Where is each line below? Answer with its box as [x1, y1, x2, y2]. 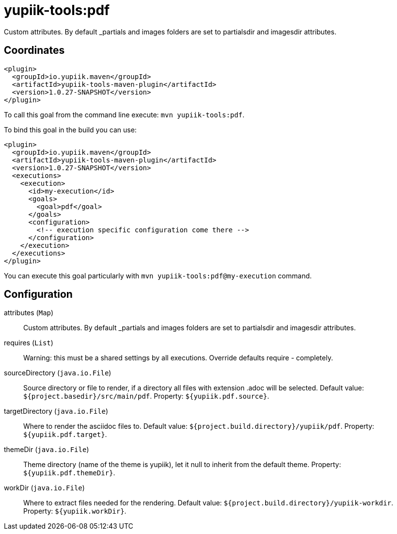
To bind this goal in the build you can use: [4, 125, 137, 134]
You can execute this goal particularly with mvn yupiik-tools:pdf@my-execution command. [4, 271, 312, 280]
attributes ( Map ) [4, 308, 54, 317]
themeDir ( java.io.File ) [4, 445, 89, 454]
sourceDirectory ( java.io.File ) [4, 369, 111, 377]
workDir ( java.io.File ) [4, 484, 85, 492]
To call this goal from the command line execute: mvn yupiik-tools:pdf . [4, 110, 245, 119]
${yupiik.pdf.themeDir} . [23, 469, 115, 477]
